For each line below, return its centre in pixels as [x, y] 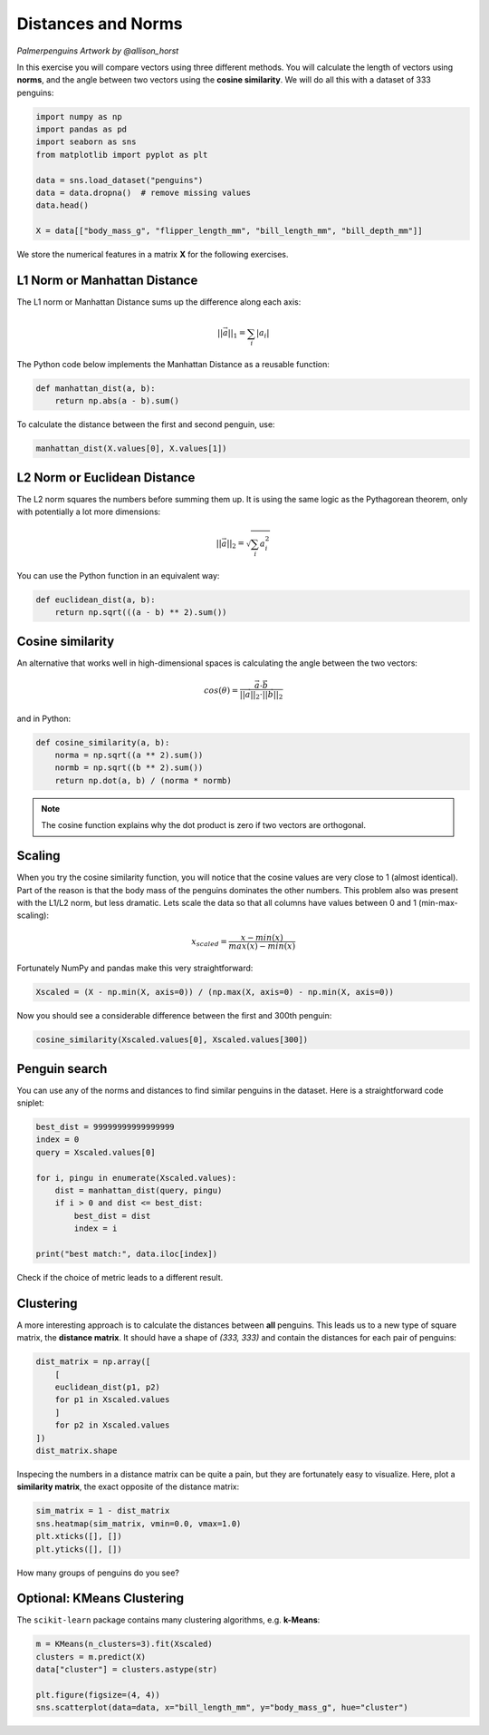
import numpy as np [79, 117]
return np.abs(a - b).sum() [117, 401]
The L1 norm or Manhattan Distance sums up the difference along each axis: [159, 302]
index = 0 [58, 1140]
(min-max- [438, 902]
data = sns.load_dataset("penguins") [120, 180]
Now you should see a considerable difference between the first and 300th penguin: [174, 1016]
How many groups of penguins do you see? [98, 1573]
